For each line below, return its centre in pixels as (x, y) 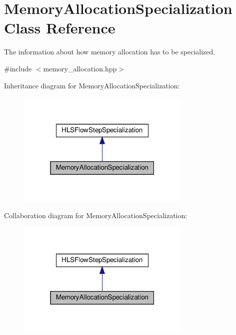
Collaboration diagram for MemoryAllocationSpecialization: (96, 215)
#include (18, 68)
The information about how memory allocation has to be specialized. (110, 52)
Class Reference (60, 28)
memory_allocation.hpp (80, 68)
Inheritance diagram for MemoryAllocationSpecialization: (92, 85)
